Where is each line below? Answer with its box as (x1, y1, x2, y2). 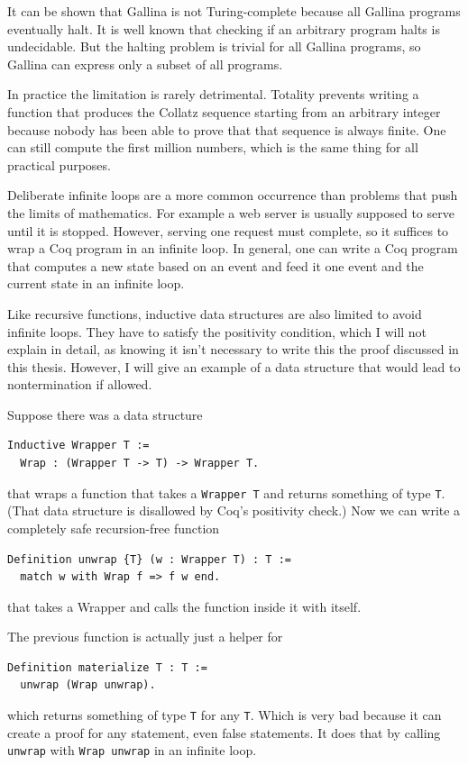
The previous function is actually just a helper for (7, 627, 283, 646)
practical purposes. (7, 155, 111, 174)
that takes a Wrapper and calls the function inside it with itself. (7, 597, 362, 615)
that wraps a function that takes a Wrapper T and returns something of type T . (7, 483, 445, 502)
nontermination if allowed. (7, 375, 152, 394)
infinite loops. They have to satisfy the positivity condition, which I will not (7, 322, 427, 341)
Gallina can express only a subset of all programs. (7, 54, 283, 73)
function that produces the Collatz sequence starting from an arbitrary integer (7, 102, 441, 121)
